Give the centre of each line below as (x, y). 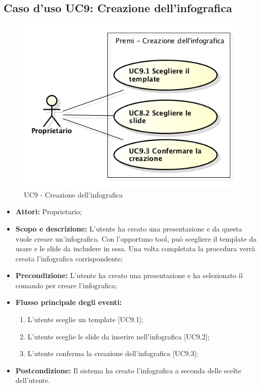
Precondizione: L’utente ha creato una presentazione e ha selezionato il (129, 275)
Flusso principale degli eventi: (69, 302)
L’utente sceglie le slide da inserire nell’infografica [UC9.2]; (119, 336)
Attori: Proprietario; (49, 211)
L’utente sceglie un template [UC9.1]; (85, 319)
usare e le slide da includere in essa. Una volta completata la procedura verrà (135, 248)
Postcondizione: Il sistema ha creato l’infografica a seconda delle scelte (128, 370)
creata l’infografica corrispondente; (69, 258)
